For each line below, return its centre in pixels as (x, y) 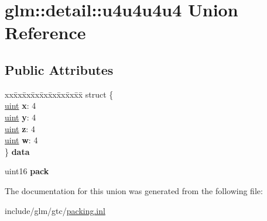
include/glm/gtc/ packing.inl (55, 210)
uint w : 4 (21, 140)
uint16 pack (27, 171)
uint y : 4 (20, 117)
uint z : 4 (20, 128)
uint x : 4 (20, 106)
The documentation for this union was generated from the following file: (134, 190)
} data (17, 151)
